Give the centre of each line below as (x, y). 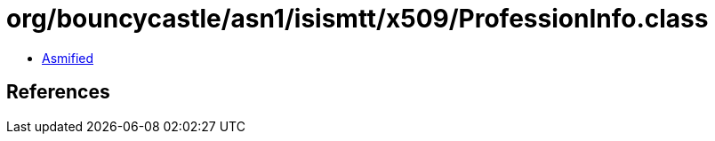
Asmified (68, 58)
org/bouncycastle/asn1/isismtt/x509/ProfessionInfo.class (357, 19)
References (58, 92)
